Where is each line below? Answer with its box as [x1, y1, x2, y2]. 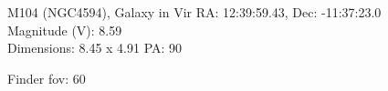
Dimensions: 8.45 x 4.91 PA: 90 [7, 38, 183, 57]
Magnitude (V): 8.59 [7, 20, 122, 39]
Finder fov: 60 [7, 68, 86, 87]
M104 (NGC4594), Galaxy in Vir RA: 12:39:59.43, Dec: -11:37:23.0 [7, 3, 382, 21]
